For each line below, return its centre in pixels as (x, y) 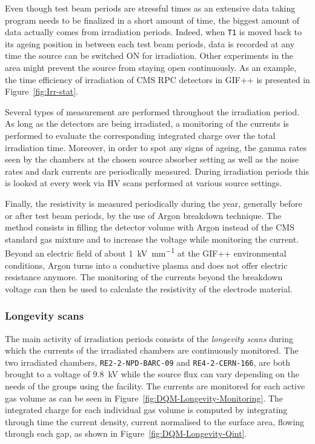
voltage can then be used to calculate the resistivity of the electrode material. (149, 288)
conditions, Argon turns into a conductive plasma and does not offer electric (146, 265)
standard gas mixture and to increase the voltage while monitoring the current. (152, 239)
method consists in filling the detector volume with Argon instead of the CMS (150, 227)
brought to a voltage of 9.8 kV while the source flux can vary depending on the (152, 374)
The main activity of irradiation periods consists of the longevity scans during (149, 338)
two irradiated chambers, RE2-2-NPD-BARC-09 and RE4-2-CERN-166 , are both (148, 362)
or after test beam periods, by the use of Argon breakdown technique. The (143, 215)
